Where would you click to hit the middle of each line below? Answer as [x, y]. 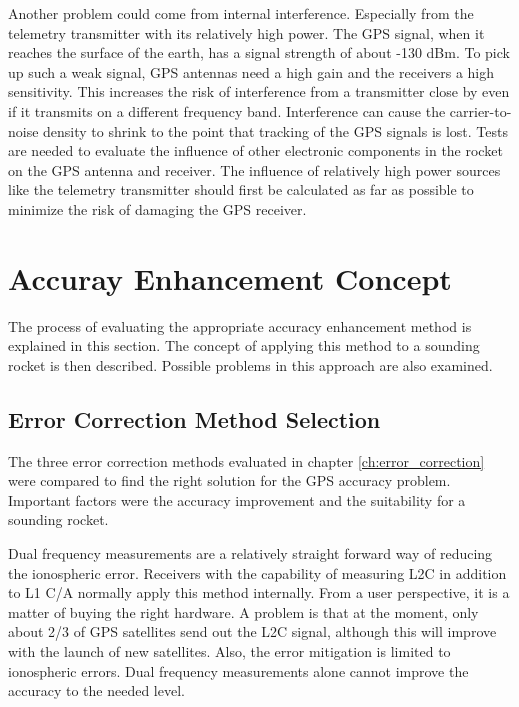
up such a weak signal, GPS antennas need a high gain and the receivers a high [251, 71]
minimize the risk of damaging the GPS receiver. [157, 208]
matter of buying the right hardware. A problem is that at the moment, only [243, 611]
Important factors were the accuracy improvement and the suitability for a [237, 499]
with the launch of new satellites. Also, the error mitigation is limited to [229, 650]
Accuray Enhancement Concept [230, 277]
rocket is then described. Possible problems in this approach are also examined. [250, 364]
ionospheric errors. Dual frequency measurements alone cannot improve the [238, 670]
